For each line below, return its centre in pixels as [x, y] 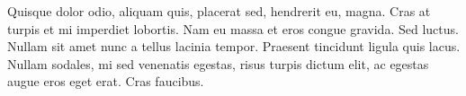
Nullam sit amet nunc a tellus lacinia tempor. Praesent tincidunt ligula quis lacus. [234, 46]
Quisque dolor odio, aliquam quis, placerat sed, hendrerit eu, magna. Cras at [219, 11]
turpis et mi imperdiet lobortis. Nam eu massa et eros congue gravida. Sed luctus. [233, 28]
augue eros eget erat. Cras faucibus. [106, 81]
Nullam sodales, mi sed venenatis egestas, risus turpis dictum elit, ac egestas [218, 63]
